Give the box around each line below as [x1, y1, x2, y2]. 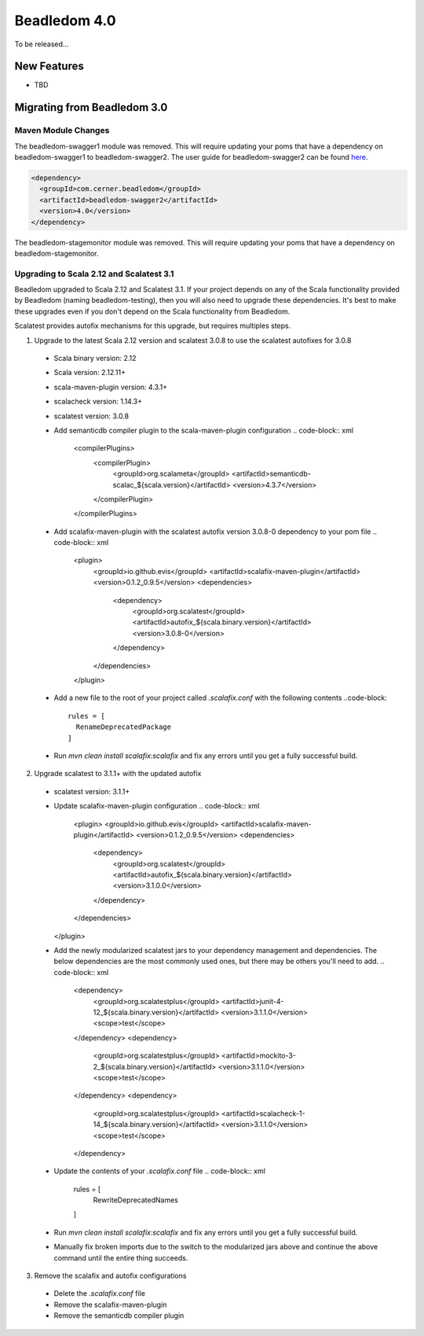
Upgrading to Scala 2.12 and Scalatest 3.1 [14, 268, 174, 279]
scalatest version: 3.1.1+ [53, 786, 130, 796]
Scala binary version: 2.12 [53, 354, 137, 363]
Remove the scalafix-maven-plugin [53, 1300, 167, 1309]
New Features [14, 60, 84, 73]
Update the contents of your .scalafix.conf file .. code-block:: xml [53, 1166, 266, 1176]
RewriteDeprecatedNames [93, 1195, 179, 1205]
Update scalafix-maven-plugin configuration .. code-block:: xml [53, 801, 260, 811]
